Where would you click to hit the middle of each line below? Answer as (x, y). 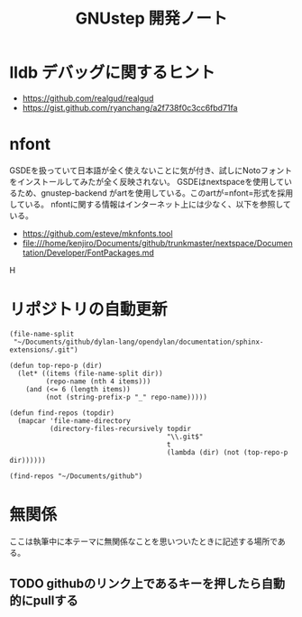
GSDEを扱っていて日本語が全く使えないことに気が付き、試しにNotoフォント (151, 170)
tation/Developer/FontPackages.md (88, 253)
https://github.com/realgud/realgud (88, 98)
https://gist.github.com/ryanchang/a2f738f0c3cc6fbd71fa (130, 107)
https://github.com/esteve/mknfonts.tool (97, 233)
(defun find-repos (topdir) (62, 413)
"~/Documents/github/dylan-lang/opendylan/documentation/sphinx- (138, 342)
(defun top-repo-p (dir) (56, 365)
